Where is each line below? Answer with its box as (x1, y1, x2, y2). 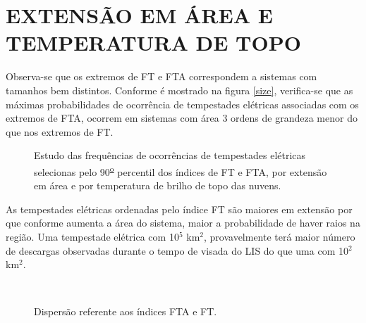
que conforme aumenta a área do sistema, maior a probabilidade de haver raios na (6, 215, 360, 230)
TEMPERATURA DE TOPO (6, 28, 301, 57)
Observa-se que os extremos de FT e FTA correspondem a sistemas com (6, 69, 317, 84)
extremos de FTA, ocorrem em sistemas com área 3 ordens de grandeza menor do (6, 110, 358, 125)
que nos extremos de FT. (6, 124, 114, 139)
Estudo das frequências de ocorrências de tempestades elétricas (34, 148, 306, 163)
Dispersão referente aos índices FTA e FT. (34, 304, 217, 319)
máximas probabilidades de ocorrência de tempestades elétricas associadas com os (6, 96, 359, 111)
